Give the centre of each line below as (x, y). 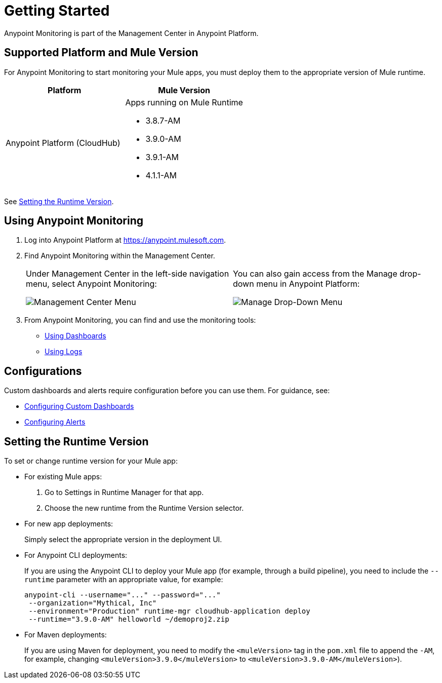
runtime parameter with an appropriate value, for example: (124, 580)
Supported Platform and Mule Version (101, 53)
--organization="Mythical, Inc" (93, 603)
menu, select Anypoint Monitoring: (91, 284)
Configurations (43, 371)
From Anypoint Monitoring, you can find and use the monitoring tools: (140, 320)
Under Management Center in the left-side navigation (128, 274)
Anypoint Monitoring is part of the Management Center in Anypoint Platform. (131, 33)
